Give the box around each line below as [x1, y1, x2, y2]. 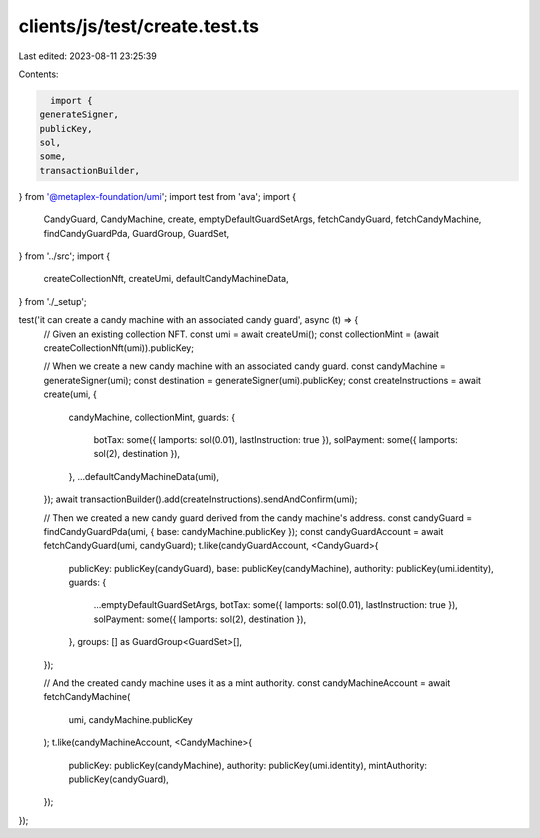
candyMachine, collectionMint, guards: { [68, 411, 235, 423]
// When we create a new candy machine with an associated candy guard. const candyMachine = [43, 360, 447, 372]
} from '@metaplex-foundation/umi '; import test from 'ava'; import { [18, 190, 297, 202]
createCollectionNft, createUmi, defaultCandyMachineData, [43, 273, 289, 285]
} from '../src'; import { [18, 250, 111, 262]
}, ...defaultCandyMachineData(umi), [68, 470, 220, 482]
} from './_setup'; [18, 295, 87, 307]
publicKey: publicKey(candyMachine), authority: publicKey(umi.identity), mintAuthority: [68, 759, 428, 771]
